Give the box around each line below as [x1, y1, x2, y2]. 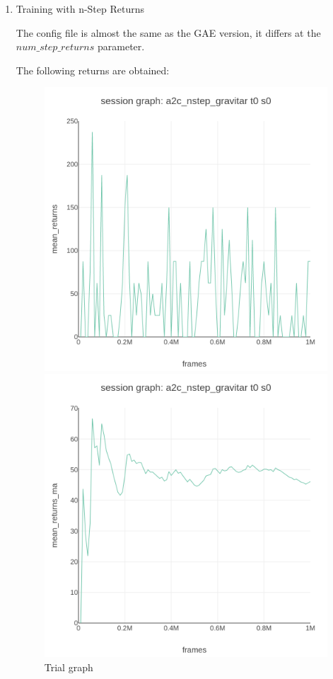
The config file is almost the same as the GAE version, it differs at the [16, 25, 321, 40]
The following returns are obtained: [16, 62, 170, 77]
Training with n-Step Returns [16, 1, 145, 16]
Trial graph [44, 659, 93, 674]
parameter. [97, 39, 145, 54]
